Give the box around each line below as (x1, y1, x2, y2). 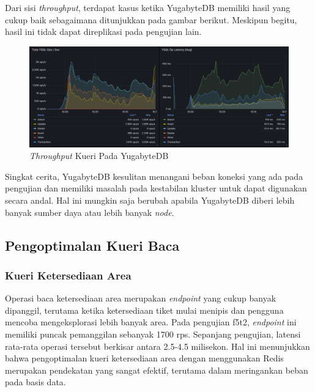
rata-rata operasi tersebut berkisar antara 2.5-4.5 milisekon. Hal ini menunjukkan (5, 339, 310, 352)
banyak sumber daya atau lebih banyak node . (5, 205, 174, 218)
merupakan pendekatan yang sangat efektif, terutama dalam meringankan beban (5, 363, 308, 376)
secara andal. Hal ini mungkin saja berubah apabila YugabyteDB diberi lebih (5, 193, 295, 206)
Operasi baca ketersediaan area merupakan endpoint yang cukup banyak (5, 292, 276, 305)
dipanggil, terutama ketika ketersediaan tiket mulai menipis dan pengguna (5, 303, 284, 316)
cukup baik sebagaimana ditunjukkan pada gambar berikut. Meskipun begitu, (5, 13, 297, 26)
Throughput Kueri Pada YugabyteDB (29, 149, 169, 162)
